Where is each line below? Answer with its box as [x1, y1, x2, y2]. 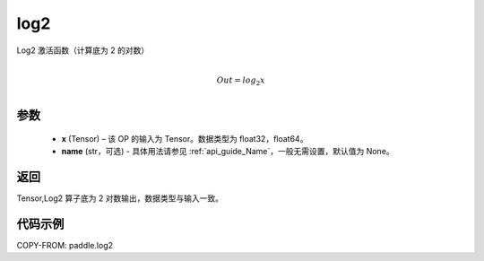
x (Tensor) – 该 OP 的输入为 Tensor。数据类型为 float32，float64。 [61, 133, 308, 144]
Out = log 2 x [216, 74, 265, 87]
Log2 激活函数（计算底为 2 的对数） [16, 45, 150, 56]
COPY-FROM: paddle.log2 [16, 239, 114, 250]
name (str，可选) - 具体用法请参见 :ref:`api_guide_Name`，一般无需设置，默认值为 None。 [61, 145, 394, 156]
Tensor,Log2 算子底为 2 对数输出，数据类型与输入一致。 [16, 193, 224, 204]
